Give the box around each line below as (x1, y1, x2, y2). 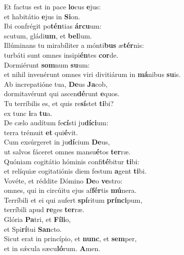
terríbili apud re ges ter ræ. (4, 204, 84, 215)
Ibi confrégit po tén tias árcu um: (4, 21, 102, 31)
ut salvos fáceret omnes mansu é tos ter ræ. (4, 146, 131, 156)
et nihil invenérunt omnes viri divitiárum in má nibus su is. (4, 69, 181, 79)
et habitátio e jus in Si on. (4, 11, 80, 21)
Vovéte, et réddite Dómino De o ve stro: (4, 175, 123, 185)
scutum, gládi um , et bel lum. (4, 30, 92, 40)
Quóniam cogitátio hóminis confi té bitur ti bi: (4, 156, 140, 166)
